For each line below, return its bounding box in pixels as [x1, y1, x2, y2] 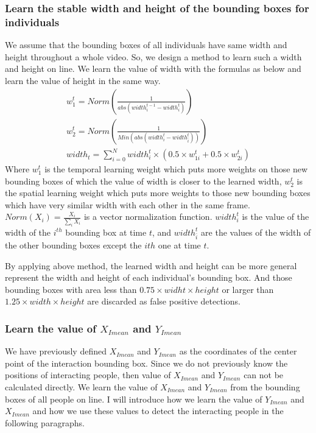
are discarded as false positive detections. [87, 295, 241, 308]
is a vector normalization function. [83, 210, 212, 223]
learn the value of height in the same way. [5, 74, 161, 86]
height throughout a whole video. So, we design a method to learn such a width [5, 50, 302, 63]
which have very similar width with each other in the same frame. [5, 198, 250, 211]
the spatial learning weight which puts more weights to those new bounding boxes [5, 186, 311, 199]
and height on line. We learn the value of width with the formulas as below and [5, 62, 301, 75]
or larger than [222, 283, 274, 295]
